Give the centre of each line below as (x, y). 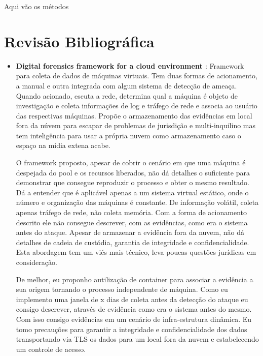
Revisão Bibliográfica (79, 41)
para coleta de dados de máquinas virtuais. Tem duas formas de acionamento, (137, 76)
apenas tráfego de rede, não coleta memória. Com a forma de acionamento (131, 212)
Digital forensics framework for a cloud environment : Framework (130, 65)
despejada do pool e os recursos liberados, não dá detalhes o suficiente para (133, 172)
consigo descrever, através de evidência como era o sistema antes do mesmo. (134, 309)
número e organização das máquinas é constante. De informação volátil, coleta (137, 202)
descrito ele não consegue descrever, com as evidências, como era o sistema (132, 222)
